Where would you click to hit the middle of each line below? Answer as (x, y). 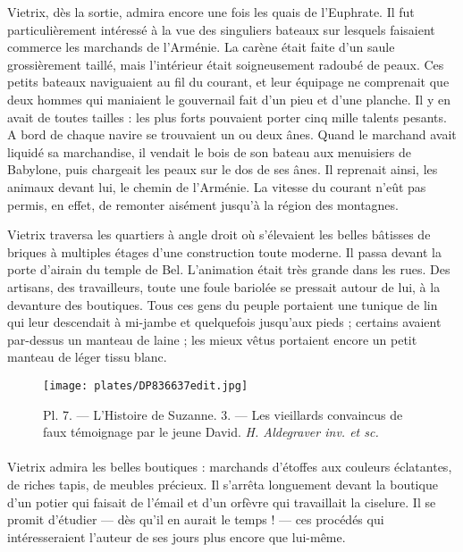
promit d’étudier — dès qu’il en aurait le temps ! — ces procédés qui (196, 519)
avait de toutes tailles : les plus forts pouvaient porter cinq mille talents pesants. (227, 117)
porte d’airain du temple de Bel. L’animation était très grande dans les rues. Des (229, 269)
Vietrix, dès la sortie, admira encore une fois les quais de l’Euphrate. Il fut (211, 12)
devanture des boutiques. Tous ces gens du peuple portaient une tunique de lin (223, 304)
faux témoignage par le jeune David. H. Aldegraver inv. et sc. (211, 432)
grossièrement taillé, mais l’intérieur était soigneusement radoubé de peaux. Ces (226, 64)
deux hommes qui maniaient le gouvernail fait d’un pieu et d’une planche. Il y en (229, 99)
